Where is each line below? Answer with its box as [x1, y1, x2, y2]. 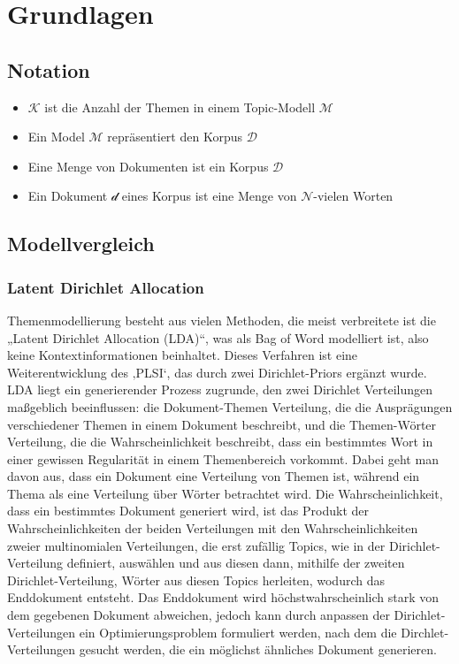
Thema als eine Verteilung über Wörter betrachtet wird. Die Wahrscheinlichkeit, [7, 484, 443, 502]
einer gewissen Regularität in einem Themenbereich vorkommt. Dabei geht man [7, 449, 439, 468]
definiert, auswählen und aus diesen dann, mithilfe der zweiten [66, 553, 405, 572]
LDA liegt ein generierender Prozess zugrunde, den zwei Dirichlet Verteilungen [7, 380, 433, 399]
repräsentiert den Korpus [107, 127, 242, 146]
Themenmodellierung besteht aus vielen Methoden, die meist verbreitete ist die [7, 310, 436, 329]
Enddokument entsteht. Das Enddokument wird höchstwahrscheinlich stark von [7, 588, 440, 607]
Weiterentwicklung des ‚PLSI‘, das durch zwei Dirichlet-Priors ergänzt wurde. [7, 363, 427, 381]
